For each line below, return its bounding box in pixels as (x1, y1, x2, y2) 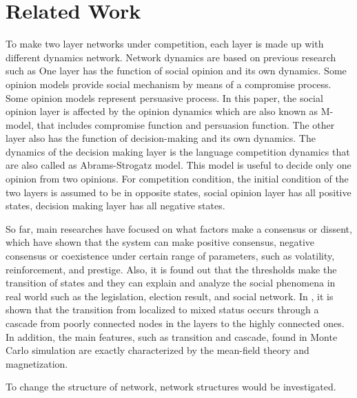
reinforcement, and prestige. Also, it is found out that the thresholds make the (6, 262, 337, 276)
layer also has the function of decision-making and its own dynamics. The (6, 131, 316, 145)
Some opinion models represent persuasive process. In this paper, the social (6, 90, 323, 105)
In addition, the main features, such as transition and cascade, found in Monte (6, 329, 338, 344)
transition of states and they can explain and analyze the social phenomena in (6, 275, 336, 290)
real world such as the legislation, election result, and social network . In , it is (6, 289, 334, 303)
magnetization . (6, 356, 68, 370)
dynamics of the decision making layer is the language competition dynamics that (6, 144, 350, 158)
